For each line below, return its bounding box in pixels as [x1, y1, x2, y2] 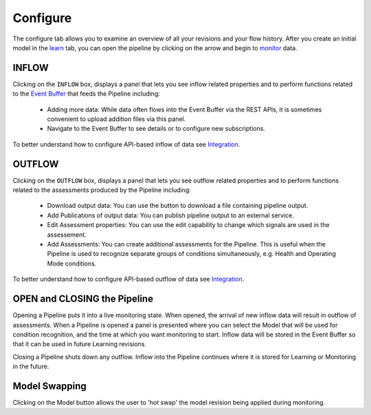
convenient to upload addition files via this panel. [47, 115, 186, 123]
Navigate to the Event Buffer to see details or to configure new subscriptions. [47, 125, 266, 133]
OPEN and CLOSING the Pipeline [12, 293, 154, 305]
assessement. [47, 231, 87, 239]
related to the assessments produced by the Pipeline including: [12, 186, 192, 194]
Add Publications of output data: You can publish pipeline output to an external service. [47, 211, 295, 220]
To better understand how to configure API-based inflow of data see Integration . [12, 140, 240, 148]
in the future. [12, 362, 49, 371]
